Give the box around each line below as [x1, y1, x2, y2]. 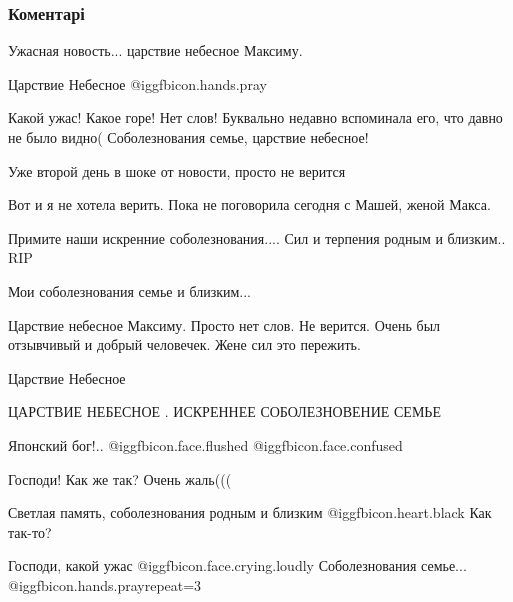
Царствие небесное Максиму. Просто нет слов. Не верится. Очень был [8, 314, 441, 335]
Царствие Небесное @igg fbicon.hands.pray [8, 73, 267, 94]
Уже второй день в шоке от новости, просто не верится [8, 160, 346, 181]
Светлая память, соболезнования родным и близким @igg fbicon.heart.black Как [8, 502, 492, 523]
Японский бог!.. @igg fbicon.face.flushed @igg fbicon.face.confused [8, 434, 403, 455]
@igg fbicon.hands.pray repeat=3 [8, 574, 202, 595]
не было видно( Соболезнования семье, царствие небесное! [8, 127, 369, 147]
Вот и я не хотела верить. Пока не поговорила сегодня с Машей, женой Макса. [8, 194, 491, 215]
